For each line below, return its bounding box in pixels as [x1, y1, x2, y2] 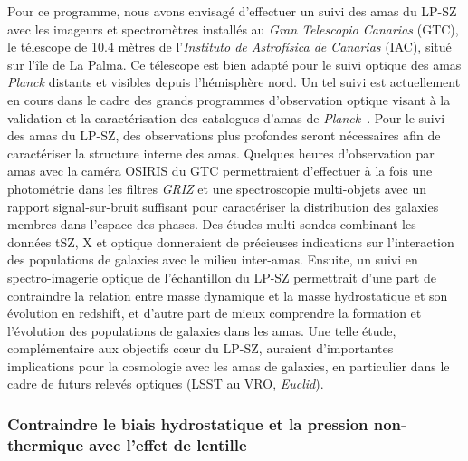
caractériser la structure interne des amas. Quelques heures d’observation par [7, 143, 435, 162]
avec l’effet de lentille [89, 433, 247, 456]
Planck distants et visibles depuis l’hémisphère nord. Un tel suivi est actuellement [7, 72, 461, 91]
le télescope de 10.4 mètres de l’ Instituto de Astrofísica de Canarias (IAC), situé [7, 37, 452, 56]
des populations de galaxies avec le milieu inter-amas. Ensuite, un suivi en [7, 250, 418, 269]
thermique [7, 433, 84, 456]
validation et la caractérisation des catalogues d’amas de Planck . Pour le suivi [7, 108, 445, 127]
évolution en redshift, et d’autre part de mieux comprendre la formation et [7, 303, 422, 322]
